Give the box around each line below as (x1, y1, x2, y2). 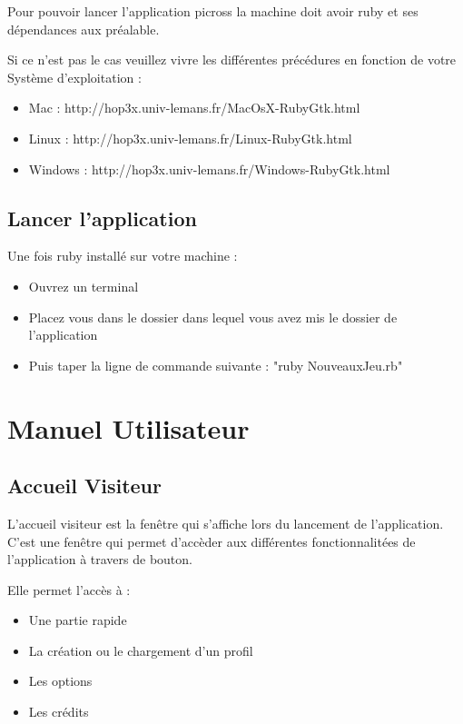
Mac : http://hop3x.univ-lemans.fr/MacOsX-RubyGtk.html (28, 98, 360, 117)
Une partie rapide (28, 610, 127, 630)
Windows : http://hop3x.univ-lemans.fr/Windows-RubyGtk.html (28, 159, 390, 178)
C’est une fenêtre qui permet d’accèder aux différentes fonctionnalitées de (7, 531, 416, 550)
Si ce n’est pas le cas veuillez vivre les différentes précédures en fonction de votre (7, 50, 457, 69)
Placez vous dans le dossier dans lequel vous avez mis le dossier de (28, 307, 398, 326)
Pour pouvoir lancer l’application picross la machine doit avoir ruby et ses (7, 2, 419, 20)
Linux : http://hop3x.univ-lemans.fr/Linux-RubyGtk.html (28, 128, 352, 147)
